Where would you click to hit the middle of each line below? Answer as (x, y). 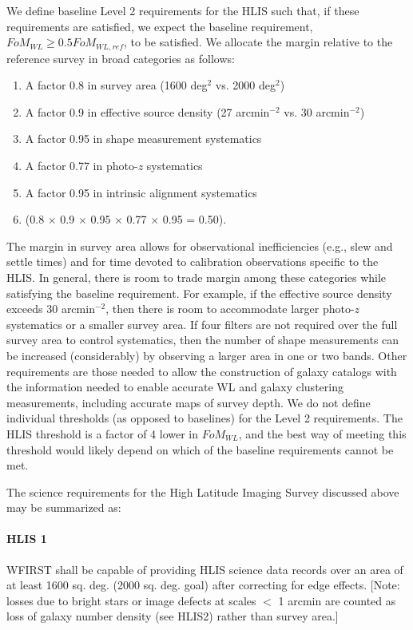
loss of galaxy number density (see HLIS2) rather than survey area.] (173, 616)
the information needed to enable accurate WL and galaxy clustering (175, 387)
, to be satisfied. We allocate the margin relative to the (258, 42)
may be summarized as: (64, 507)
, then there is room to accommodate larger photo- (230, 309)
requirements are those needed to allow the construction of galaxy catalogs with (202, 371)
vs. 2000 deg (245, 85)
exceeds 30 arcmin (51, 309)
